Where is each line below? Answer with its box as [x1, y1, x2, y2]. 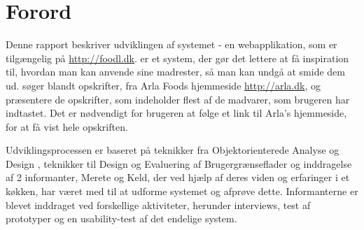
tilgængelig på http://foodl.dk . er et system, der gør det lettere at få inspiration [6, 50, 349, 65]
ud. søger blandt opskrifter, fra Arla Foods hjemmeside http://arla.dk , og [6, 78, 321, 92]
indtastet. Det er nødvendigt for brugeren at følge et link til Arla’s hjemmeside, [6, 106, 347, 120]
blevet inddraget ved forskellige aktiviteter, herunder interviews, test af [6, 197, 311, 212]
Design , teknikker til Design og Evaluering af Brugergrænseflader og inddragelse [6, 156, 352, 171]
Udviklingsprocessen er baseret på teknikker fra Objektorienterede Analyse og [6, 143, 339, 157]
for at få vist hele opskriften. [6, 119, 128, 134]
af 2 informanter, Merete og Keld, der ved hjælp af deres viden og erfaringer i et [6, 170, 350, 185]
